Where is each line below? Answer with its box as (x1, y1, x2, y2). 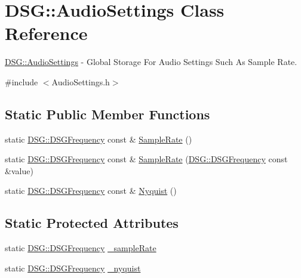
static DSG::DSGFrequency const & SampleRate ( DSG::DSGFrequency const (5, 153, 288, 165)
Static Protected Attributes (5, 214, 179, 232)
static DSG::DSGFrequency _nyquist (5, 261, 141, 274)
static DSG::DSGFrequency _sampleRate (5, 242, 156, 254)
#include (5, 75, 38, 88)
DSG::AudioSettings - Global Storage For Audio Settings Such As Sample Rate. (5, 55, 297, 68)
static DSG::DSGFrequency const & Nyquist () (5, 184, 177, 197)
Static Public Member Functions (5, 104, 210, 123)
